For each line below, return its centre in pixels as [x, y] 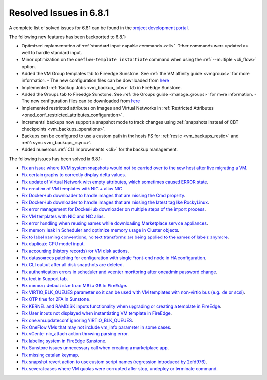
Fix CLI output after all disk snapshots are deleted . [73, 265]
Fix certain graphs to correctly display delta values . [74, 175]
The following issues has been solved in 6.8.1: [56, 159]
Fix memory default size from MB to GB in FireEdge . [74, 285]
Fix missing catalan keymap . [50, 355]
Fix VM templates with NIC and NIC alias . [63, 216]
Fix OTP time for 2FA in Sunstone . [56, 299]
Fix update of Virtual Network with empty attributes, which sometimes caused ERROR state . [115, 182]
